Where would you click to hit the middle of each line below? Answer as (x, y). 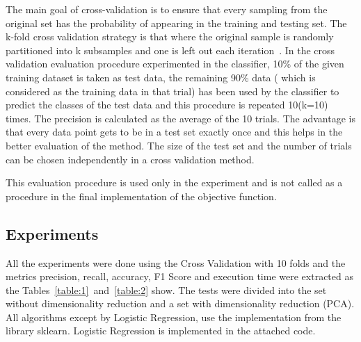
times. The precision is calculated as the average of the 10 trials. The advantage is (180, 118)
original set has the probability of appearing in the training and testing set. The (176, 23)
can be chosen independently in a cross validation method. (130, 159)
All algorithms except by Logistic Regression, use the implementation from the (174, 317)
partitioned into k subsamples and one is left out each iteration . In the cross (170, 50)
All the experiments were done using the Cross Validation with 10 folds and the (176, 262)
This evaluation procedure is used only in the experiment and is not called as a (174, 182)
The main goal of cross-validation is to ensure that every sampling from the (167, 9)
